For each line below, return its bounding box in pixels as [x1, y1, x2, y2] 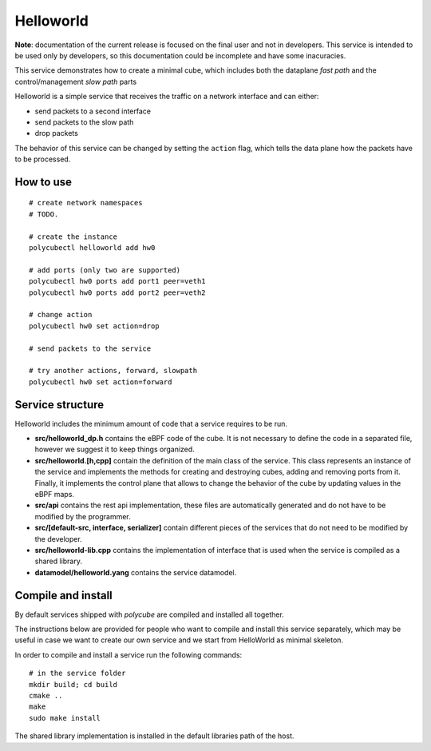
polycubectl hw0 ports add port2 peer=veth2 [29, 288, 207, 297]
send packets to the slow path [34, 117, 134, 127]
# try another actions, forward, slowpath [29, 366, 198, 375]
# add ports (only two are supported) [29, 265, 181, 275]
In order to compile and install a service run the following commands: [14, 650, 243, 659]
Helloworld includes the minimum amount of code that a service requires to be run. [14, 419, 287, 428]
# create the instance [29, 232, 118, 241]
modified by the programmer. [34, 511, 131, 521]
